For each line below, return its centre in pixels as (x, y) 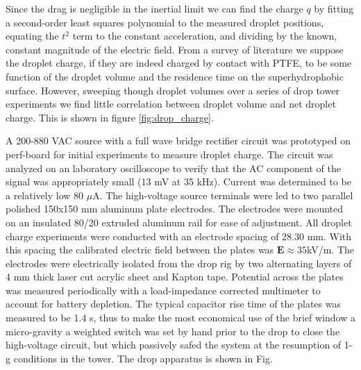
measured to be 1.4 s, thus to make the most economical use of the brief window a (180, 318)
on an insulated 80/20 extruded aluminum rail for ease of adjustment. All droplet (179, 222)
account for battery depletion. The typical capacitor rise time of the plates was (173, 304)
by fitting (334, 8)
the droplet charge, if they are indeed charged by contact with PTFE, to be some (179, 63)
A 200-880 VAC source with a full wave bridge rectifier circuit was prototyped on (178, 141)
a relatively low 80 (45, 195)
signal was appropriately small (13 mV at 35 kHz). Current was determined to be (178, 182)
